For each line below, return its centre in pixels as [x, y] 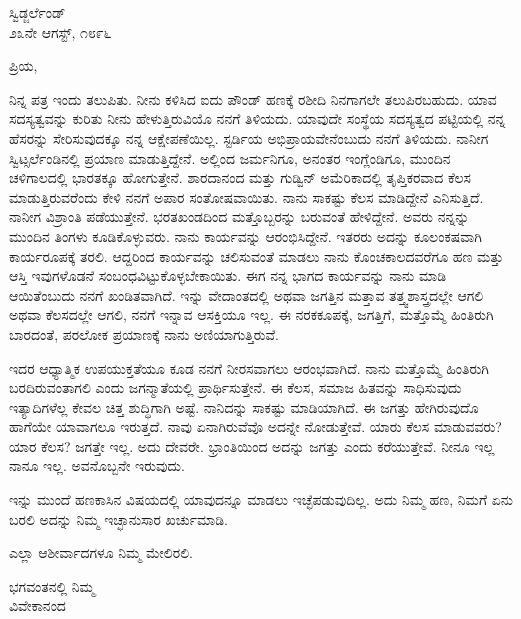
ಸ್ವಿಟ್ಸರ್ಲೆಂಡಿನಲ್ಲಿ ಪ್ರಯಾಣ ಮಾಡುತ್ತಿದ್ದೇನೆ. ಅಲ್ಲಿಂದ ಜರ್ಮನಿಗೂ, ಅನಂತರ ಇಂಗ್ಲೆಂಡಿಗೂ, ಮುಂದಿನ [230, 157]
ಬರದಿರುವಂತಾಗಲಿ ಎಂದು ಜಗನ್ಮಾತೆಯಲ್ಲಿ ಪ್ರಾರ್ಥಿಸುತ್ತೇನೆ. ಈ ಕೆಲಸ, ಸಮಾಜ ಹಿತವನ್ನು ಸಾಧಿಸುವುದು [235, 387]
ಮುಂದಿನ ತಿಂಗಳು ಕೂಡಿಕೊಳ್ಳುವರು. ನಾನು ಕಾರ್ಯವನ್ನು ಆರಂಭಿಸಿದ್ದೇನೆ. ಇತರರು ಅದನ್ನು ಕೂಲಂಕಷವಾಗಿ [245, 235]
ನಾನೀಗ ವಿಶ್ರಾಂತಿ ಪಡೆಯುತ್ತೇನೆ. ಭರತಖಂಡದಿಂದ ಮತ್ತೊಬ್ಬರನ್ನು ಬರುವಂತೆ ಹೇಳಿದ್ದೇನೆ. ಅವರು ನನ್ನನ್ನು [239, 216]
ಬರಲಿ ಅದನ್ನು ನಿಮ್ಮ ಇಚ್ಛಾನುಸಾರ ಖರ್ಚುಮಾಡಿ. [118, 518]
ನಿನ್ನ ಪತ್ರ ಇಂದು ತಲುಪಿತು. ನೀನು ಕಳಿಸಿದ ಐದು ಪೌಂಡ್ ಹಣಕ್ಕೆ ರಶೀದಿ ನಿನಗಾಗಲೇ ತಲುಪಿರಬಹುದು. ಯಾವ [253, 98]
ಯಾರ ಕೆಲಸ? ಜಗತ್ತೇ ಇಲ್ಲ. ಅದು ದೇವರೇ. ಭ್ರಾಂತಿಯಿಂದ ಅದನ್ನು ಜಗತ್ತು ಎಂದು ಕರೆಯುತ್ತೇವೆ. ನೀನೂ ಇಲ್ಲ [252, 445]
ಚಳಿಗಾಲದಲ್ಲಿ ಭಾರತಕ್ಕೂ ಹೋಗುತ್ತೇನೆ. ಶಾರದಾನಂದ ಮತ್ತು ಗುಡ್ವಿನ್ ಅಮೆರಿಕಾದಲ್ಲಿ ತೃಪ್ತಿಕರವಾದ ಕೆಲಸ [240, 177]
